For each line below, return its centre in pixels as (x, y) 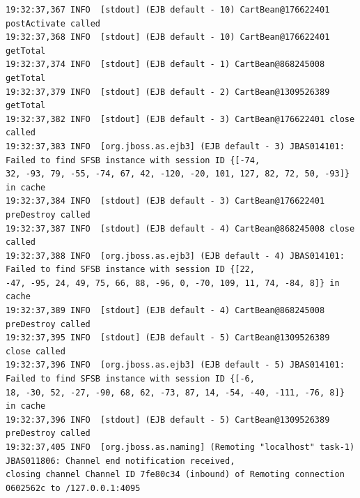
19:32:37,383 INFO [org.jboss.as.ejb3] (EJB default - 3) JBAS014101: (175, 146)
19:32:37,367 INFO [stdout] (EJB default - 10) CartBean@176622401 (168, 10)
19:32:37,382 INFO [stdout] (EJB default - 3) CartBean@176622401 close (180, 119)
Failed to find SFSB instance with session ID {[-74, (133, 160)
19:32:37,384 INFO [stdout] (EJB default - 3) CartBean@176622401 (165, 201)
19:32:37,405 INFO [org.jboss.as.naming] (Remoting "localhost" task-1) (180, 447)
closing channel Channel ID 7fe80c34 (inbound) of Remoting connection (175, 475)
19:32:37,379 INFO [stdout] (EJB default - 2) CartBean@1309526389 (168, 92)
